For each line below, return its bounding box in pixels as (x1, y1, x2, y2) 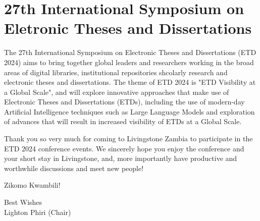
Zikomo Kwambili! (4, 180, 61, 190)
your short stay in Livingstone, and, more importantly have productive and (4, 153, 237, 163)
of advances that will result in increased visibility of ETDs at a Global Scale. (4, 116, 242, 127)
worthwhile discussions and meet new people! (4, 162, 144, 173)
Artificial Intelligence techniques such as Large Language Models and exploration (4, 106, 255, 117)
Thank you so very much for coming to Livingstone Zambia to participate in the (4, 133, 253, 144)
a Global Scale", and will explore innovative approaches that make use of (4, 86, 229, 97)
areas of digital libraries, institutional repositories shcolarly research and (4, 67, 228, 77)
